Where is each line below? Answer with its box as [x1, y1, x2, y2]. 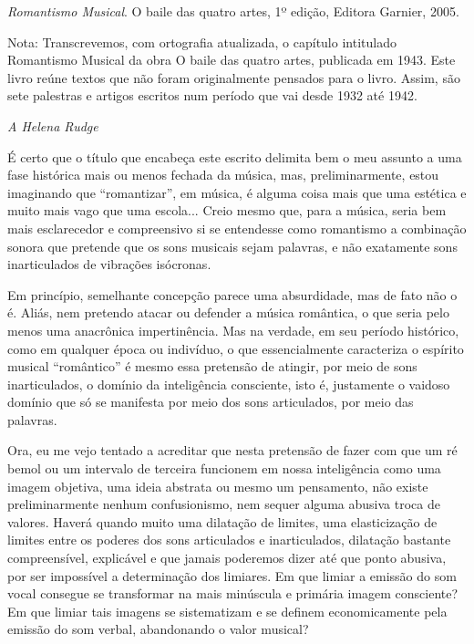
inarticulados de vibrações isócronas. [7, 254, 211, 274]
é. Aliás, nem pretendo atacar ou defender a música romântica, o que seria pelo [7, 303, 449, 322]
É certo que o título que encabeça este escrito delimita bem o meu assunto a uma [7, 147, 462, 166]
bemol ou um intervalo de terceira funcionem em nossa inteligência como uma [7, 459, 441, 478]
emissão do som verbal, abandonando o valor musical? [7, 619, 309, 639]
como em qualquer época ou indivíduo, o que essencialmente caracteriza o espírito [7, 338, 464, 358]
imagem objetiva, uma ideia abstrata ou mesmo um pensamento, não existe [7, 476, 428, 495]
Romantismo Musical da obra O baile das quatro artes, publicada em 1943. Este [7, 50, 456, 69]
